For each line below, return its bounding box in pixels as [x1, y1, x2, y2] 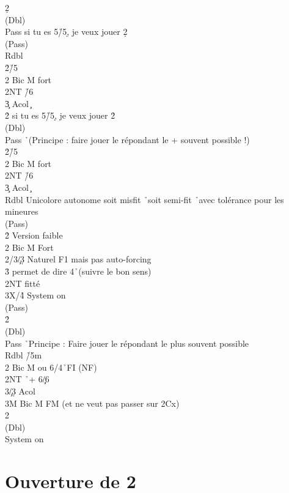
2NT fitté [5, 276, 40, 289]
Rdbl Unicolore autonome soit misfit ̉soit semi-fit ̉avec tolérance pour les [5, 193, 284, 206]
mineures [5, 205, 38, 218]
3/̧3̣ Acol [5, 385, 35, 397]
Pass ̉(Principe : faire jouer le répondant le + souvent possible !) [5, 133, 250, 146]
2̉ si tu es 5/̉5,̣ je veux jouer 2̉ [5, 109, 115, 122]
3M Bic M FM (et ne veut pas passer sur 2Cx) [5, 396, 180, 409]
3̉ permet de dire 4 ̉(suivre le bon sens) [5, 265, 152, 278]
